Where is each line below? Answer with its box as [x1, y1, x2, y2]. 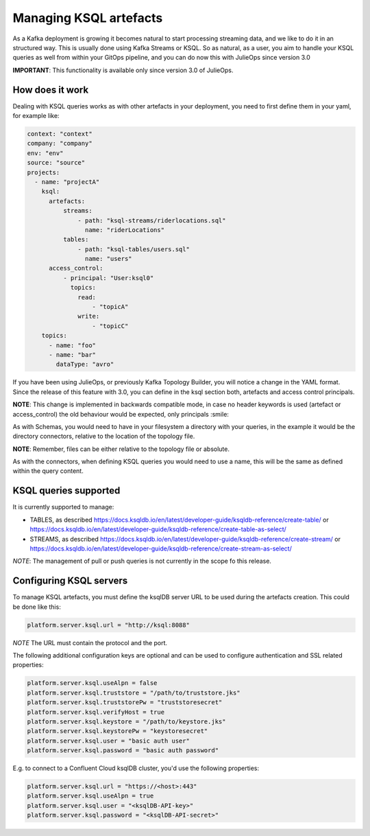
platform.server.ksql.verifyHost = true [27, 708, 164, 716]
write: [77, 312, 100, 321]
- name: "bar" [49, 351, 96, 358]
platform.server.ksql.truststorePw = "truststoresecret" [27, 699, 223, 706]
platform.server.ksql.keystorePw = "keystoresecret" [27, 728, 208, 735]
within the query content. [12, 467, 84, 475]
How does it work [12, 84, 89, 95]
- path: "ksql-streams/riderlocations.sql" [77, 216, 226, 224]
